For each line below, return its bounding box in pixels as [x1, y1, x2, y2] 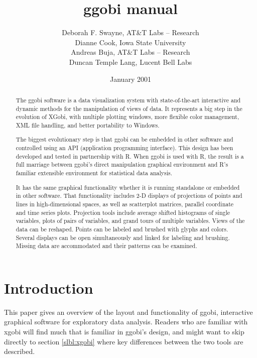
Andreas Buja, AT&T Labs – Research [71, 47, 190, 57]
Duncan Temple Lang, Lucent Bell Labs [69, 56, 192, 67]
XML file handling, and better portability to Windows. [16, 121, 160, 129]
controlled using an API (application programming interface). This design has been [16, 144, 233, 152]
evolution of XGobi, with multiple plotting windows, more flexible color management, [16, 112, 239, 121]
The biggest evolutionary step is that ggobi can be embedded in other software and [16, 135, 233, 144]
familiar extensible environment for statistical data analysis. [16, 169, 173, 177]
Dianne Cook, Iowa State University [75, 37, 186, 47]
